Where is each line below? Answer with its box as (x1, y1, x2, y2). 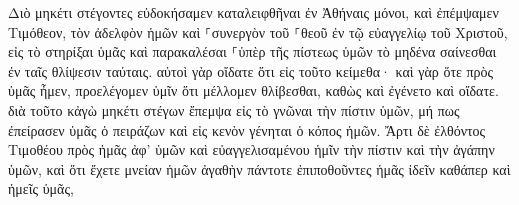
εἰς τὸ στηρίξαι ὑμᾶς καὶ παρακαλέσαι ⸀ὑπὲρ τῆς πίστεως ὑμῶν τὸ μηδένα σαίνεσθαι (8, 41, 497, 62)
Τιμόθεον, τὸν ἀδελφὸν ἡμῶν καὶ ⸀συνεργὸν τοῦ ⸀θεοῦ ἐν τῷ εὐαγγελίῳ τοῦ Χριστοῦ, (8, 21, 508, 42)
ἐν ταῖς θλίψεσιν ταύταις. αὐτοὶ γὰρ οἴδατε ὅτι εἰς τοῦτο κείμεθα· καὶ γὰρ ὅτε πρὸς (8, 60, 494, 81)
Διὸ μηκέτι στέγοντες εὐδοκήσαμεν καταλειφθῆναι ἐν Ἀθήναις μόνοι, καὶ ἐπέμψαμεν (8, 2, 499, 22)
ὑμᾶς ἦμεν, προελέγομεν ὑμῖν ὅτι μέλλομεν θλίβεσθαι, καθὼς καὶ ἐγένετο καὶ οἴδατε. (8, 80, 499, 101)
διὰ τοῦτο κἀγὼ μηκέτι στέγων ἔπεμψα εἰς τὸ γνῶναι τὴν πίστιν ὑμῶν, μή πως (8, 99, 460, 120)
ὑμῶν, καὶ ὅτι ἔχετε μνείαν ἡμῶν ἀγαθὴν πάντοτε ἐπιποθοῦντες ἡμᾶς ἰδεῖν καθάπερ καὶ (8, 158, 511, 179)
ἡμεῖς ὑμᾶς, (8, 178, 74, 199)
